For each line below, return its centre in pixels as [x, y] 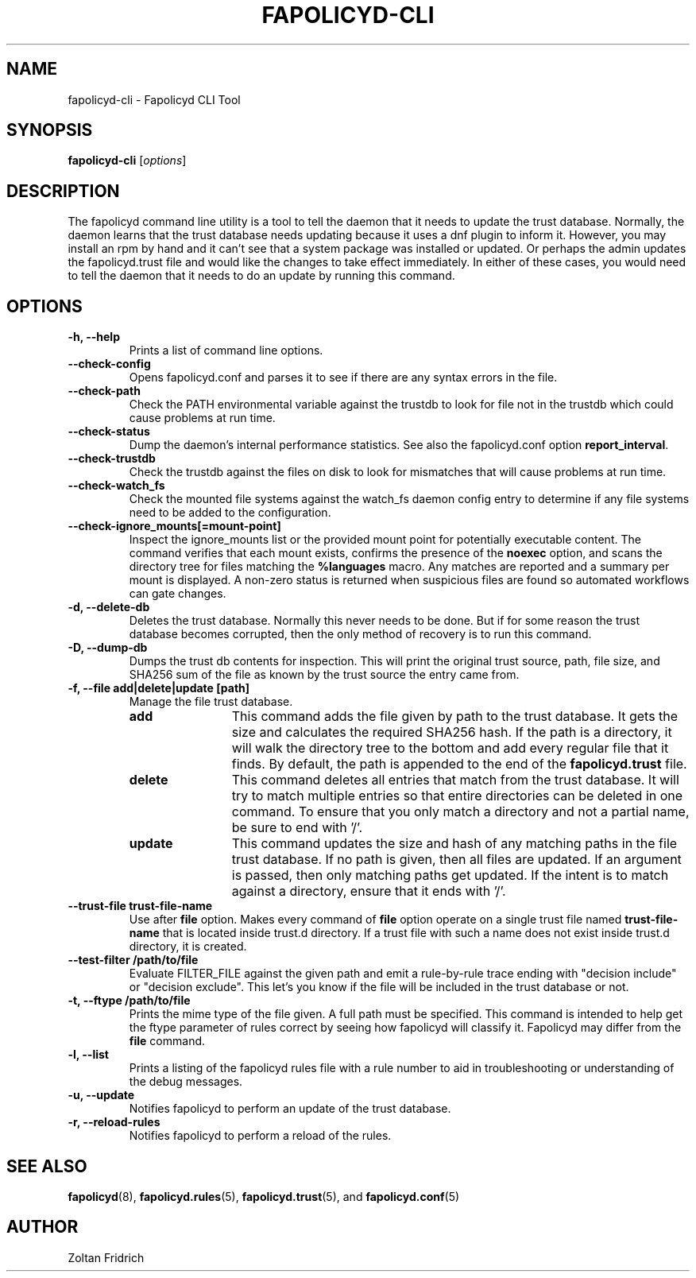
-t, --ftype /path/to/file [129, 1001]
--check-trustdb [112, 459]
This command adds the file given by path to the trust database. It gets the [455, 716]
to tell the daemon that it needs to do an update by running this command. [261, 276]
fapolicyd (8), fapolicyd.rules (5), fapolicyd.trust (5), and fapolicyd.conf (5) [264, 1196]
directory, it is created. [188, 947]
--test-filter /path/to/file [133, 960]
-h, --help [94, 337]
